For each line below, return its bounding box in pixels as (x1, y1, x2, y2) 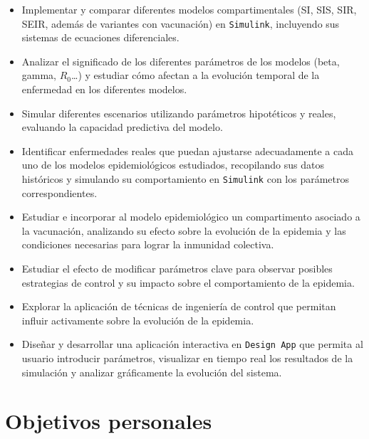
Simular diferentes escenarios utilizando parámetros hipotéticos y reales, (21, 105, 336, 120)
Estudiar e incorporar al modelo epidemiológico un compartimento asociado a (21, 209, 360, 224)
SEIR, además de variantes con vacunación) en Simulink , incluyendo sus (21, 16, 340, 31)
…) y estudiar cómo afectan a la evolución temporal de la (71, 68, 320, 83)
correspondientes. (21, 185, 98, 200)
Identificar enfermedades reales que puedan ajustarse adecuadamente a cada (21, 143, 353, 158)
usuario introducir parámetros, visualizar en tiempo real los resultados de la (21, 351, 353, 366)
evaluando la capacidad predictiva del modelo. (21, 120, 223, 134)
